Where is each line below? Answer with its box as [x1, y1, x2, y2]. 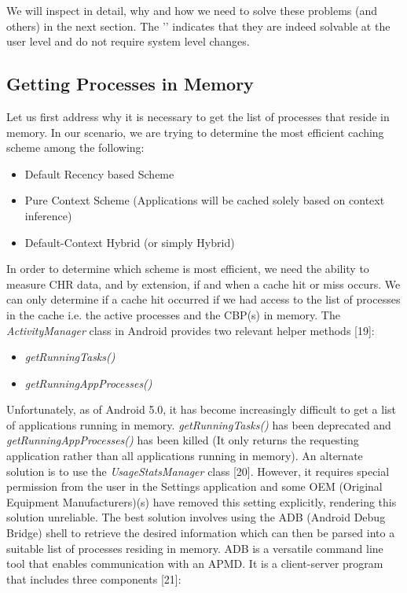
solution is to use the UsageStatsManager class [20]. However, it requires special [6, 462, 390, 479]
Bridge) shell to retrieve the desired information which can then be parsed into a [6, 525, 395, 541]
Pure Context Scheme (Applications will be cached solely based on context [24, 192, 385, 208]
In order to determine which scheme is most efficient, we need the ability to [6, 260, 369, 277]
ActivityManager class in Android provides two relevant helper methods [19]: [6, 322, 375, 338]
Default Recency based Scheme [24, 165, 174, 182]
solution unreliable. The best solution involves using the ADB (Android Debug [6, 509, 386, 525]
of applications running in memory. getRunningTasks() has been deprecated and [6, 416, 391, 433]
